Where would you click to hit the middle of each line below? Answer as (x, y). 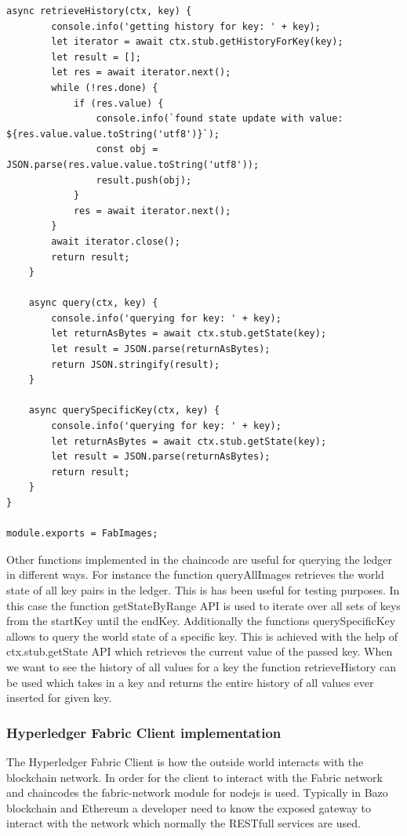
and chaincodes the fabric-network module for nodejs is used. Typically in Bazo (197, 792)
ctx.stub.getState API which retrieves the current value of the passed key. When (200, 651)
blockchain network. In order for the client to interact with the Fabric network (194, 777)
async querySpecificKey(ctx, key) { (124, 411)
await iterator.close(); (116, 241)
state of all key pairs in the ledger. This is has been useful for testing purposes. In (203, 589)
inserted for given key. (59, 698)
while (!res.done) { (105, 87)
